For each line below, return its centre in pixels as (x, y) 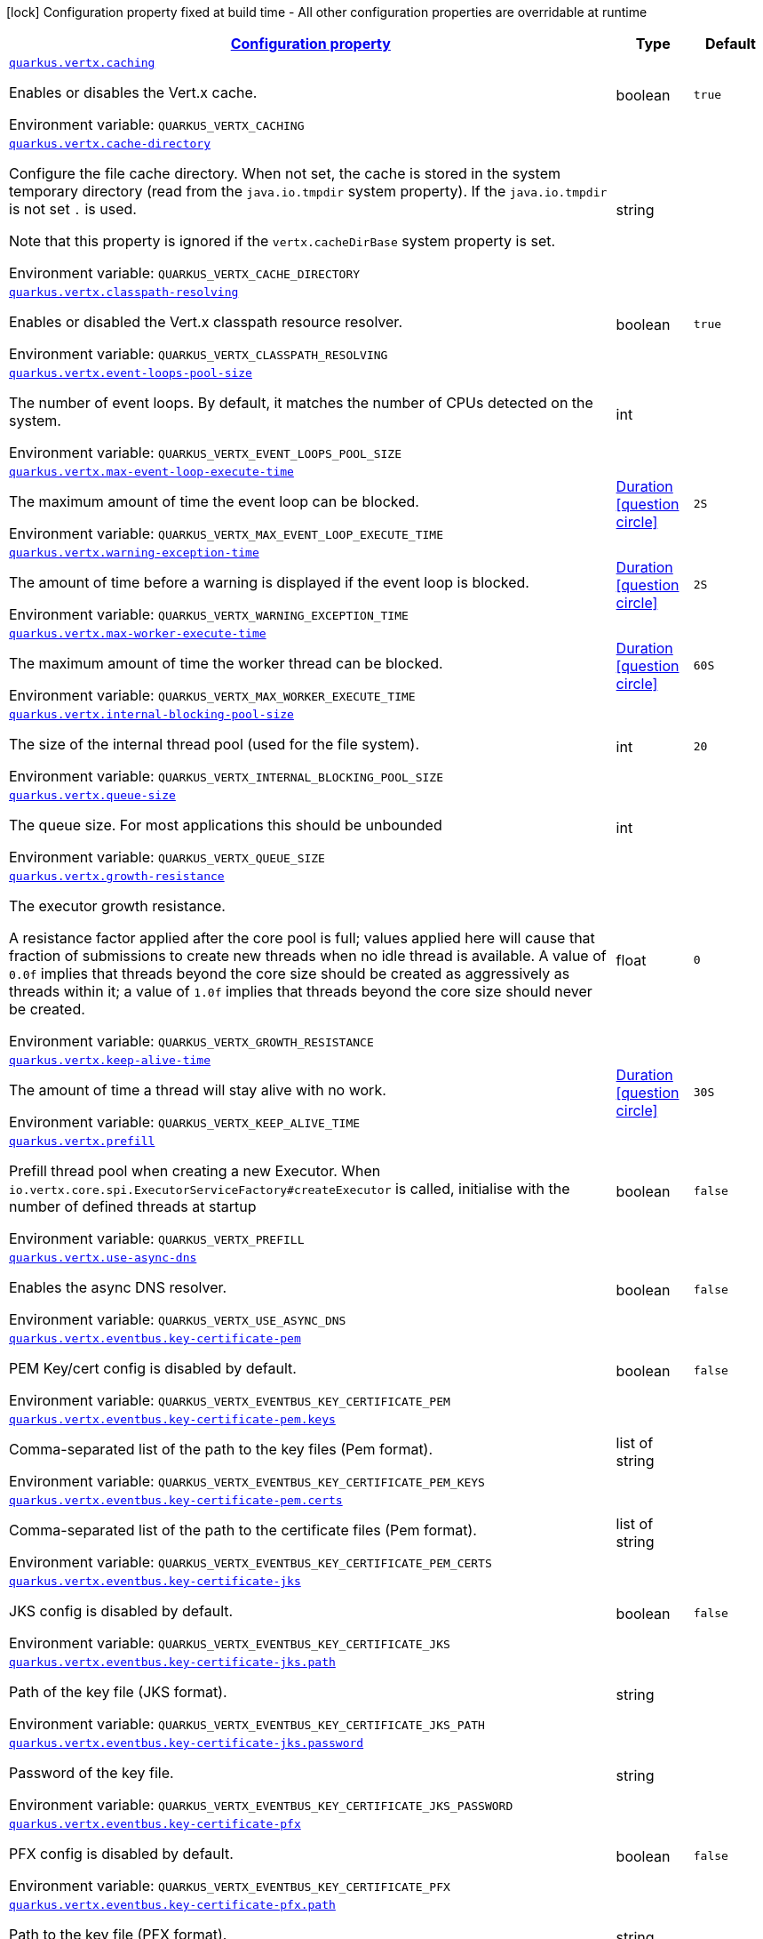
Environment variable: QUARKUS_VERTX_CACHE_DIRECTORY (185, 273)
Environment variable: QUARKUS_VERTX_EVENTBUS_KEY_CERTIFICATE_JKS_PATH (247, 1724)
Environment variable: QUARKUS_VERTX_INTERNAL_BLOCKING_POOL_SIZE (226, 776)
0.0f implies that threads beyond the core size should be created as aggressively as (290, 974)
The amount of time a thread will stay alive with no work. (198, 1090)
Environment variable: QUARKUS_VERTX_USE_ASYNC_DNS (178, 1319)
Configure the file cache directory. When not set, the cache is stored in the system (285, 173)
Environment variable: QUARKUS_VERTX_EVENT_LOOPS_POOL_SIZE (206, 453)
